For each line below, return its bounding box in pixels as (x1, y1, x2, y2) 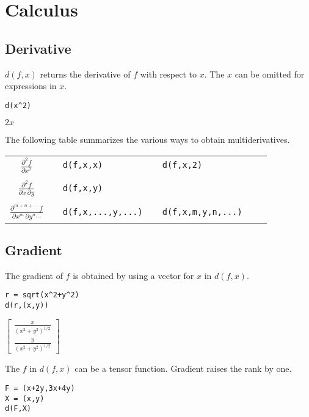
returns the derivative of (40, 67, 131, 80)
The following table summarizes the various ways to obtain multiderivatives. (5, 133, 290, 146)
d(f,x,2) (162, 160, 203, 170)
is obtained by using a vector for (73, 269, 194, 281)
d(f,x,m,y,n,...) (162, 207, 242, 217)
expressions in (5, 79, 57, 92)
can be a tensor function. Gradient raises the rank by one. (75, 362, 292, 375)
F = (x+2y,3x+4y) (5, 383, 75, 393)
